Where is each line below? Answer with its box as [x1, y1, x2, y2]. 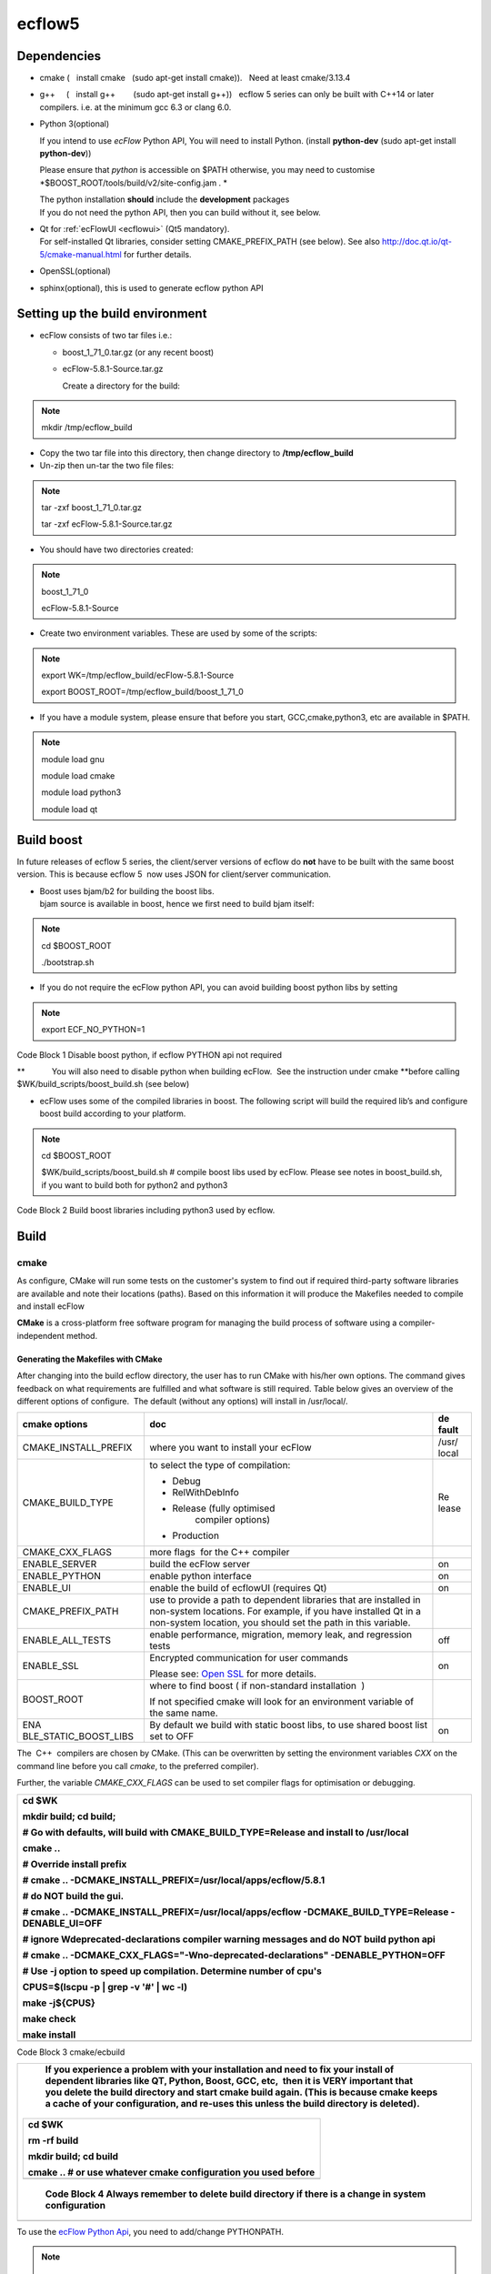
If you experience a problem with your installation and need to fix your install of [45, 2063, 395, 2076]
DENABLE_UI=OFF [22, 1917, 103, 1929]
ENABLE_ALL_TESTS [22, 1634, 112, 1646]
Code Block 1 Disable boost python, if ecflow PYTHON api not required [16, 1049, 282, 1060]
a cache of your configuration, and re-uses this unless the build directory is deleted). [45, 2097, 420, 2109]
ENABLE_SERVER [22, 1558, 97, 1571]
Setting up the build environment [16, 306, 207, 322]
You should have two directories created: [39, 544, 194, 555]
